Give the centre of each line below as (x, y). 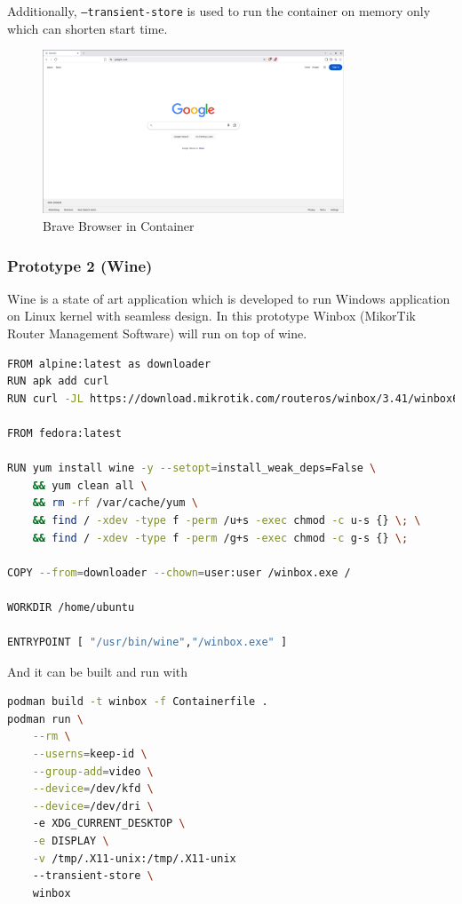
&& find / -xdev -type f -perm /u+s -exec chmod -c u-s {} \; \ (227, 520)
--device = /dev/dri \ (93, 806)
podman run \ (45, 719)
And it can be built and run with (98, 671)
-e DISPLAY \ (71, 841)
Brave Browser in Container (119, 226)
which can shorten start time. (88, 28)
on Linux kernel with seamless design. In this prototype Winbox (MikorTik (211, 316)
